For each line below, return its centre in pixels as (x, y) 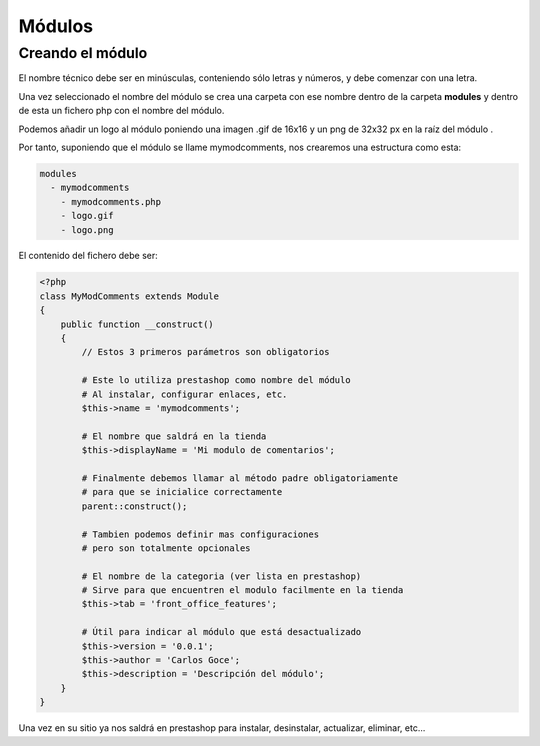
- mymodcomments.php (111, 201)
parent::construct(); (134, 506)
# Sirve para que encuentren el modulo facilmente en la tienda (242, 590)
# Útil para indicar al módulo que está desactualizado (221, 632)
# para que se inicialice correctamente (182, 492)
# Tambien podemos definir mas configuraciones (200, 534)
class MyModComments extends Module (129, 296)
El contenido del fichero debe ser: (88, 256)
